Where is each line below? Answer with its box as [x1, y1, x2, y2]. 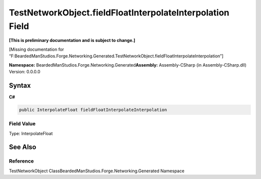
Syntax [9, 81, 31, 89]
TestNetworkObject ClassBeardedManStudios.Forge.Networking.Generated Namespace [9, 168, 185, 174]
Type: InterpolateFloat [9, 130, 53, 136]
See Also [9, 143, 36, 151]
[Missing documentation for [9, 46, 64, 52]
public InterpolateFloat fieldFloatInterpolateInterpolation [19, 107, 167, 112]
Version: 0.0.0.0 [9, 69, 41, 74]
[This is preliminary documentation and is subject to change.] [9, 38, 135, 43]
